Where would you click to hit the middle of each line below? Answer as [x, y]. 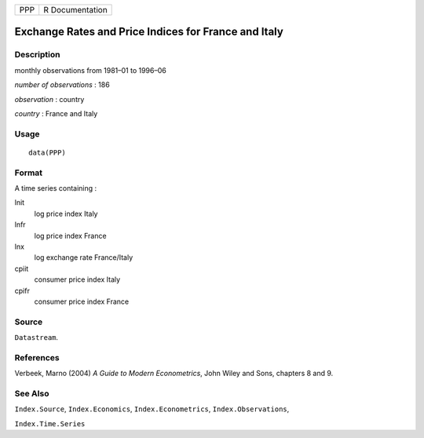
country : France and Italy [56, 113]
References [37, 357]
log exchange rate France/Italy [84, 257]
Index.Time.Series [50, 423]
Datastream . [37, 338]
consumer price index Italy [77, 279]
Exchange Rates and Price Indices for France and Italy [149, 32]
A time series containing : [56, 188]
